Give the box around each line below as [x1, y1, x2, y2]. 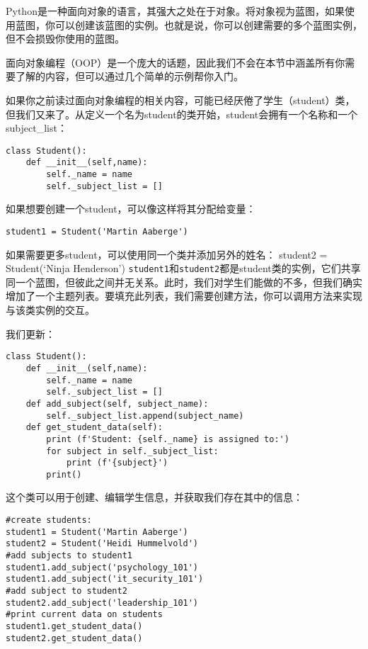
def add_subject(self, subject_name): [25, 398, 209, 409]
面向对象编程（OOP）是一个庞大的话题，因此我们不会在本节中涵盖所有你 [6, 55, 345, 69]
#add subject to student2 [6, 586, 127, 596]
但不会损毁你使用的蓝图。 [6, 31, 125, 46]
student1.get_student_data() [6, 621, 143, 631]
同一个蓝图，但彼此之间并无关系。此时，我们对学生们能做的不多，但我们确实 [6, 274, 362, 289]
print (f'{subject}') [66, 458, 168, 468]
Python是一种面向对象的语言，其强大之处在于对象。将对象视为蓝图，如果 [6, 4, 345, 18]
